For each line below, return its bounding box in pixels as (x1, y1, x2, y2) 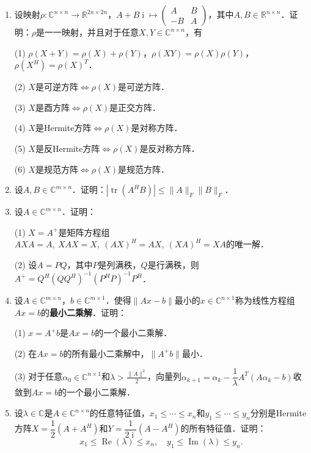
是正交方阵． (109, 100, 161, 113)
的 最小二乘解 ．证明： (40, 305, 126, 318)
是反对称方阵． (139, 141, 200, 154)
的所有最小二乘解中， (63, 346, 149, 359)
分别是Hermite (250, 406, 307, 419)
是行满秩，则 (147, 258, 199, 271)
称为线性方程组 (235, 294, 295, 307)
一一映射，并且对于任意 (45, 26, 139, 38)
